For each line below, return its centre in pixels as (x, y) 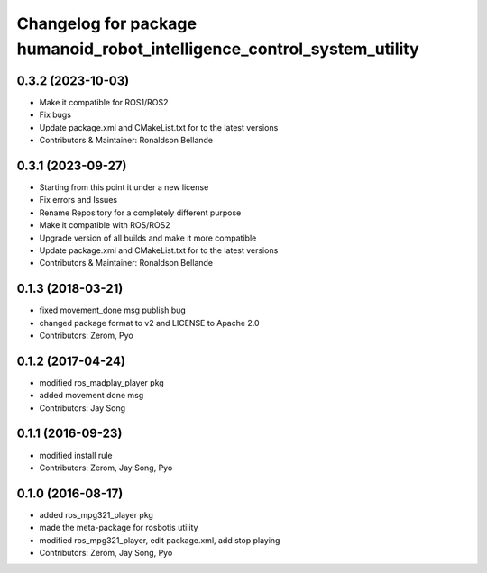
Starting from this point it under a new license (124, 187)
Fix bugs (55, 115)
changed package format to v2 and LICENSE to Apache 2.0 (150, 323)
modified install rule (76, 455)
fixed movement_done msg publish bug (113, 310)
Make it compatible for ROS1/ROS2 (104, 102)
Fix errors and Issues (78, 200)
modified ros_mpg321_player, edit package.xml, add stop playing (160, 540)
